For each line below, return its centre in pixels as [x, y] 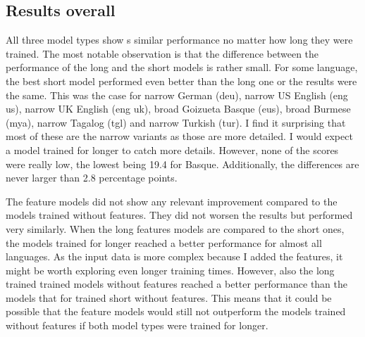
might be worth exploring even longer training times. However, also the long [170, 270]
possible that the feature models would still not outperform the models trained [176, 311]
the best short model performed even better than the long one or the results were [181, 81]
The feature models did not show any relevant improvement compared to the [172, 201]
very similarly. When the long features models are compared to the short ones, [175, 228]
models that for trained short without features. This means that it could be [169, 297]
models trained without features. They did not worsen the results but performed [179, 215]
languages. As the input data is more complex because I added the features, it [174, 256]
